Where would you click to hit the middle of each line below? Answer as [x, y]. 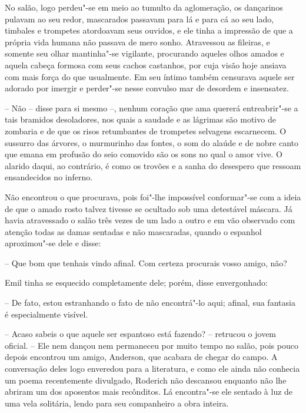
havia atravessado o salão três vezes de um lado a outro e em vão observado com [150, 220]
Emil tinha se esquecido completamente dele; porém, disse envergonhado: [136, 283]
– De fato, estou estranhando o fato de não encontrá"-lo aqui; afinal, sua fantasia [150, 303]
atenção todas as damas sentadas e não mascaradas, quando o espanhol [133, 231]
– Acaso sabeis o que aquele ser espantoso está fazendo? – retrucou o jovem [141, 334]
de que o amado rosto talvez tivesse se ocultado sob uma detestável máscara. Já [149, 208]
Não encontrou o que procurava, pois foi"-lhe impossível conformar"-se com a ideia [153, 196]
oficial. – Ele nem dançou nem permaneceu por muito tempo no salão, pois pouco [152, 345]
